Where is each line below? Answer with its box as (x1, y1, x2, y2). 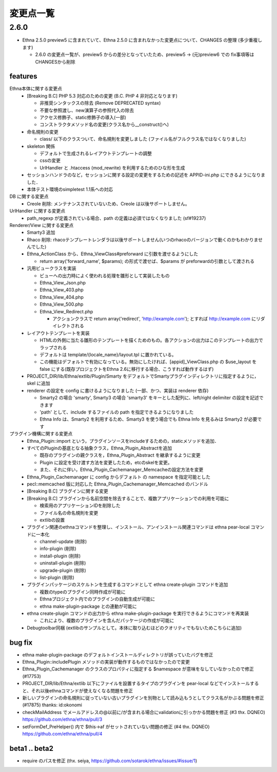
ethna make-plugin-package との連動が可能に (39, 603, 137, 609)
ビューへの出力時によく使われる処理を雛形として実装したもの (39, 272, 170, 278)
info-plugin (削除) (39, 545, 76, 552)
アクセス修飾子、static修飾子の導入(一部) (39, 115, 127, 121)
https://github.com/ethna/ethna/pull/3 (22, 717, 103, 723)
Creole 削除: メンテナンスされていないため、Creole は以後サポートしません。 (27, 200, 190, 206)
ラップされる (39, 344, 67, 350)
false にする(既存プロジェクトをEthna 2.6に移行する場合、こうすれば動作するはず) (39, 366, 214, 372)
